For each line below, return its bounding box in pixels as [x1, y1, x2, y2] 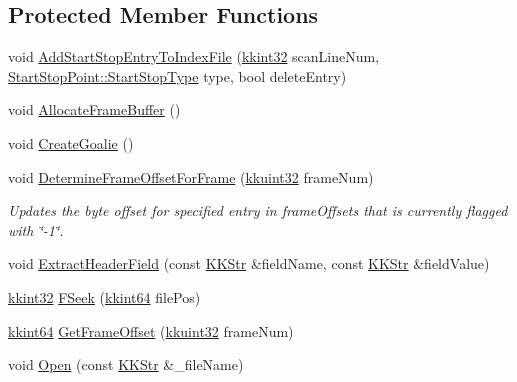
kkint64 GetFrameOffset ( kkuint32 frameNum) [8, 320, 294, 341]
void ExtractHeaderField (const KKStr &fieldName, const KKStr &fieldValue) [8, 253, 490, 274]
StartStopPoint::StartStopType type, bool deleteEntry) [8, 65, 347, 86]
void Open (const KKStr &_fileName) [8, 354, 244, 375]
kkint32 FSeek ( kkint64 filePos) [8, 286, 201, 307]
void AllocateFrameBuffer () [8, 99, 181, 120]
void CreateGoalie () [8, 132, 134, 153]
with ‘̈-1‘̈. [8, 219, 64, 240]
